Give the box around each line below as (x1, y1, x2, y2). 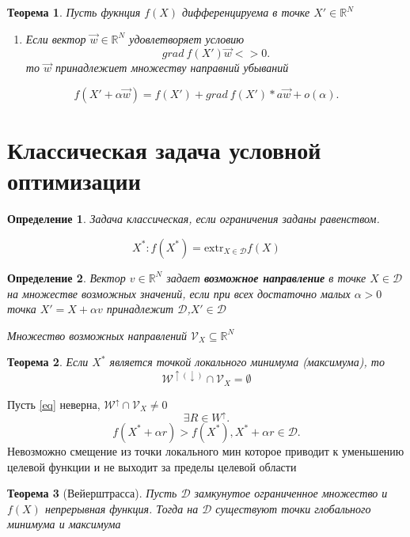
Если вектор (25, 30, 86, 47)
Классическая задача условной (7, 134, 321, 166)
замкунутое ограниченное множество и (194, 485, 388, 501)
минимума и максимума (7, 516, 121, 532)
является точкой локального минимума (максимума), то (109, 354, 385, 370)
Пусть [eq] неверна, (7, 395, 101, 412)
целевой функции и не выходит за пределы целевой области (7, 458, 297, 475)
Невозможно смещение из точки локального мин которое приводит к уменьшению (7, 442, 404, 459)
